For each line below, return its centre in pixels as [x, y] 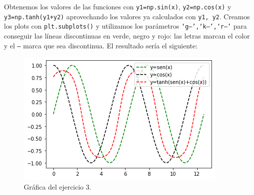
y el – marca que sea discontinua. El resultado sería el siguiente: [101, 45]
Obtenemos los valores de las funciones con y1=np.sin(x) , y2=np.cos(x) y [118, 6]
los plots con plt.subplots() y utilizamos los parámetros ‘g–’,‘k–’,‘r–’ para [126, 26]
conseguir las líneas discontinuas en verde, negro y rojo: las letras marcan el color [127, 35]
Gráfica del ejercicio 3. [58, 186]
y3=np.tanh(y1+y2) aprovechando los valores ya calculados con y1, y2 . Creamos [127, 16]
